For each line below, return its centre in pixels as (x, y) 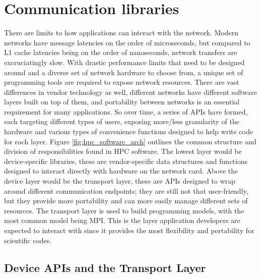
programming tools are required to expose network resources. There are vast (122, 82)
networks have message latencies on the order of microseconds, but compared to (127, 42)
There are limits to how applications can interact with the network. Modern (121, 33)
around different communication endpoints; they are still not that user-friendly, (126, 190)
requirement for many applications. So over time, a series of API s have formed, (126, 111)
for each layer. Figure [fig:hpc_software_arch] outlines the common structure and (130, 141)
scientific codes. (28, 240)
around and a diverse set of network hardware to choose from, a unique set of (124, 72)
